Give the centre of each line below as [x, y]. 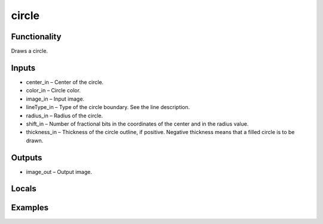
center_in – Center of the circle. [65, 82]
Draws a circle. [29, 51]
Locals [24, 189]
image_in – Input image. [55, 99]
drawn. [35, 141]
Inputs [23, 68]
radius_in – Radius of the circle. [65, 116]
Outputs [27, 158]
